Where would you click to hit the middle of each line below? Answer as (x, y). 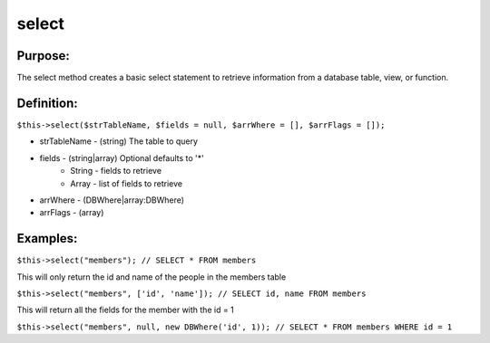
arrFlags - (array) (72, 213)
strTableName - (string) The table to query (119, 141)
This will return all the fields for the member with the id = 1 (126, 310)
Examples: (47, 238)
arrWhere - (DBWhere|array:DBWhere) (112, 200)
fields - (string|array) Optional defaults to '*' (122, 157)
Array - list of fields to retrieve (127, 183)
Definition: (48, 103)
